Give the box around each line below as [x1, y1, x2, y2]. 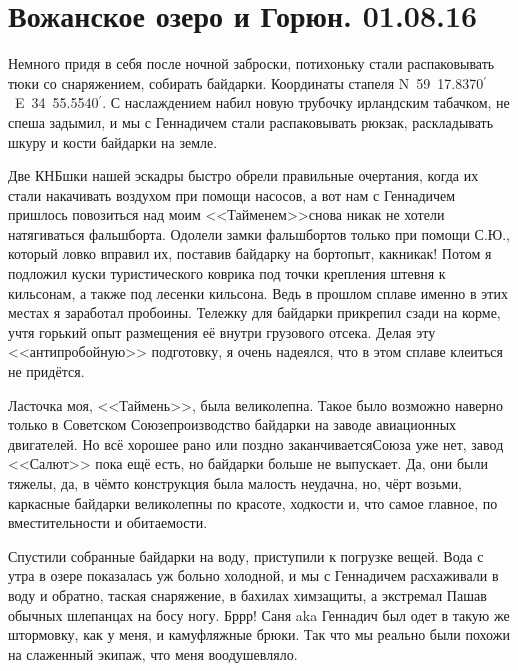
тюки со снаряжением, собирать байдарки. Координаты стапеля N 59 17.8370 [8, 72, 484, 93]
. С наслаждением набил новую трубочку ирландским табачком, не [102, 92, 510, 113]
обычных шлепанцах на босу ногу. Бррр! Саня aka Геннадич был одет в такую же [8, 604, 510, 625]
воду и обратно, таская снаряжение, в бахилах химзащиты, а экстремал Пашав [8, 584, 487, 605]
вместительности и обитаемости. [8, 512, 208, 533]
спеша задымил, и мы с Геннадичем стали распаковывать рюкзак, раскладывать [8, 111, 494, 132]
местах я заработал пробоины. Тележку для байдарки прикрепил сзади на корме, [8, 302, 501, 323]
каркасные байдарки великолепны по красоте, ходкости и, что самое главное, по [8, 492, 498, 513]
